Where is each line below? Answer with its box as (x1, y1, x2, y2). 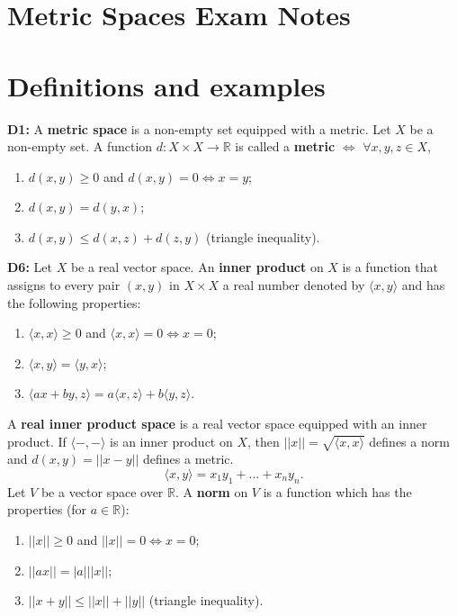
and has (401, 276, 445, 294)
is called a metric (235, 137, 336, 156)
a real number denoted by (222, 276, 365, 294)
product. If (7, 431, 67, 450)
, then (247, 431, 280, 450)
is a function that (342, 258, 438, 276)
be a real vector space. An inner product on (70, 258, 324, 276)
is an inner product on (110, 431, 233, 450)
